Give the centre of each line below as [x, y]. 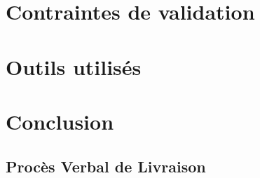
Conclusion [60, 121]
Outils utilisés [74, 66]
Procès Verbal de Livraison [106, 166]
